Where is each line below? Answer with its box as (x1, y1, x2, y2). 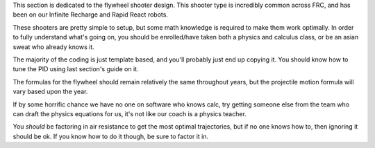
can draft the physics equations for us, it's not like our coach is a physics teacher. (12, 109, 247, 118)
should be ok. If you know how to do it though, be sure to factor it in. (12, 132, 209, 140)
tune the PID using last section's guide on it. (12, 65, 139, 73)
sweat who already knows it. (12, 42, 95, 51)
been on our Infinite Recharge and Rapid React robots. (12, 10, 168, 19)
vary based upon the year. (12, 87, 88, 96)
